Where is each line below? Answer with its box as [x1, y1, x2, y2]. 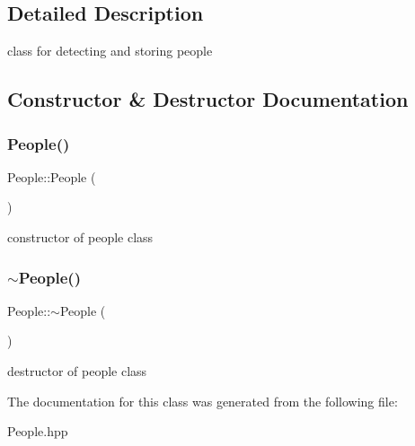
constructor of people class [7, 227, 154, 246]
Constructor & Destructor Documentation [7, 85, 409, 113]
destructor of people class [7, 361, 147, 380]
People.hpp [7, 422, 68, 441]
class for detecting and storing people [7, 41, 213, 60]
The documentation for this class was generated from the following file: [7, 391, 398, 410]
